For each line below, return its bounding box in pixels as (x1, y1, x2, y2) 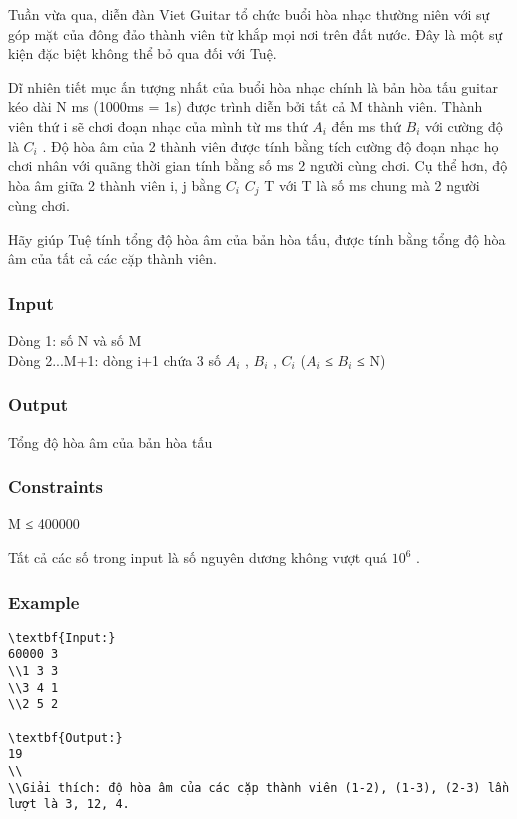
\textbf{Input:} (8, 630, 116, 645)
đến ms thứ (331, 115, 401, 136)
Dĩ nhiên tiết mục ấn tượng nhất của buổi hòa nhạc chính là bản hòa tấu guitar (8, 76, 498, 97)
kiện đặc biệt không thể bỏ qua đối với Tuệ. (8, 43, 277, 64)
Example (8, 589, 80, 614)
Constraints (8, 474, 103, 499)
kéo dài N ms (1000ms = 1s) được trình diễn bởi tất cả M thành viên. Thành (8, 96, 483, 117)
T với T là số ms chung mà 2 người (264, 174, 480, 195)
